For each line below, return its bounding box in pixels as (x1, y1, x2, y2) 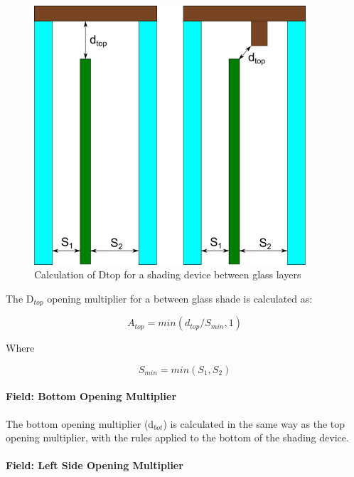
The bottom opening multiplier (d (6, 416, 154, 431)
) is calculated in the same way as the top (163, 416, 345, 431)
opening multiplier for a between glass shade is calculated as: (47, 290, 313, 305)
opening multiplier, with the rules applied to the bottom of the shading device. (6, 430, 349, 445)
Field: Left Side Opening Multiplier (6, 458, 183, 473)
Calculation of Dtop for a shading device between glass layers (34, 267, 301, 282)
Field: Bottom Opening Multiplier (6, 389, 177, 404)
